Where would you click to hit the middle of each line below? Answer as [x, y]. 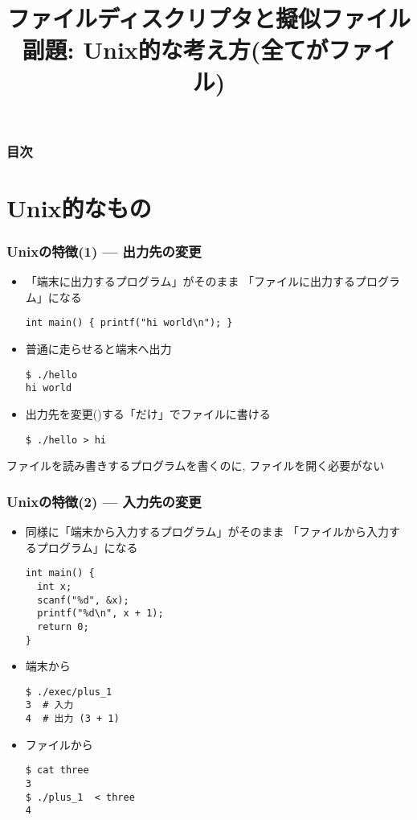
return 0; [63, 626]
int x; [55, 586]
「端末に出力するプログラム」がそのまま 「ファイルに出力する [190, 281]
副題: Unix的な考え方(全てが [175, 49]
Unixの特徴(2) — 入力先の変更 [104, 501]
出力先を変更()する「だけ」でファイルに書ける [148, 414]
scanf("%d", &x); [83, 600]
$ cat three [57, 771]
